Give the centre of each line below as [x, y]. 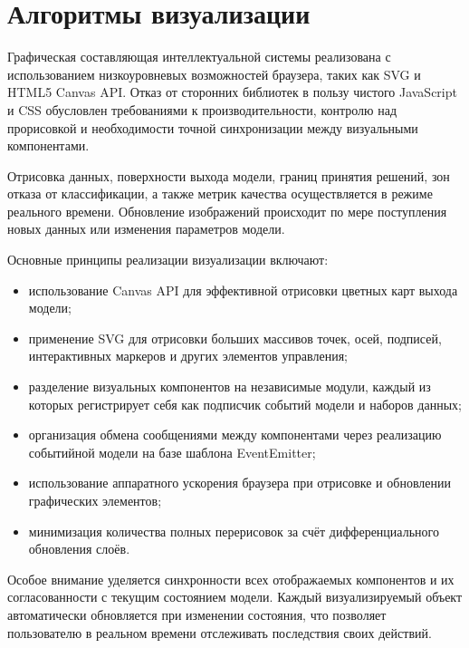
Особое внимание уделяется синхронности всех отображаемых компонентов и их [231, 579]
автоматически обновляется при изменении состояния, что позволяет [197, 614]
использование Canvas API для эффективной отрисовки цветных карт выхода [243, 290]
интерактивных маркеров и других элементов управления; [188, 356]
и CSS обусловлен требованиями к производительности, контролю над [202, 109]
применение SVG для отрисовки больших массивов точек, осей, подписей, [235, 338]
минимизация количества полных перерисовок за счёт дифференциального [234, 531]
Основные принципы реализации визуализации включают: [168, 260]
